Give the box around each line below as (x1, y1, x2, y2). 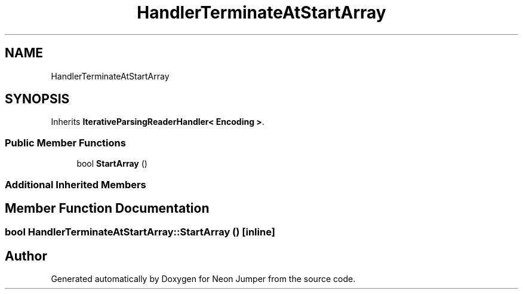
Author (5, 248, 47, 264)
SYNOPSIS (5, 91, 70, 107)
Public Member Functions (5, 136, 126, 149)
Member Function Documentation (5, 200, 210, 216)
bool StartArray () (76, 158, 147, 169)
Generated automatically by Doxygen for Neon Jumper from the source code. (51, 274, 356, 284)
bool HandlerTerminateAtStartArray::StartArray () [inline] (5, 226, 275, 238)
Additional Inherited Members (5, 178, 146, 191)
